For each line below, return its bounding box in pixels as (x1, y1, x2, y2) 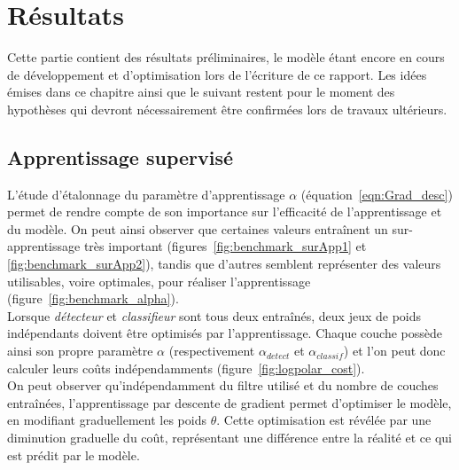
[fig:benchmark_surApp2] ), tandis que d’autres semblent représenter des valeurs (7, 255, 441, 273)
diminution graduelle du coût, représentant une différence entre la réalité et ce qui (7, 428, 452, 447)
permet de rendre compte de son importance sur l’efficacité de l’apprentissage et (7, 202, 442, 221)
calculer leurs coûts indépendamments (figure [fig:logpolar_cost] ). (7, 358, 365, 377)
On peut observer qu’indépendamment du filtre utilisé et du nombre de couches (7, 376, 439, 395)
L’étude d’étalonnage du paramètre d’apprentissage (7, 184, 285, 203)
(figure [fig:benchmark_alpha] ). (7, 289, 179, 308)
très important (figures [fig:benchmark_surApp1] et (83, 237, 367, 255)
